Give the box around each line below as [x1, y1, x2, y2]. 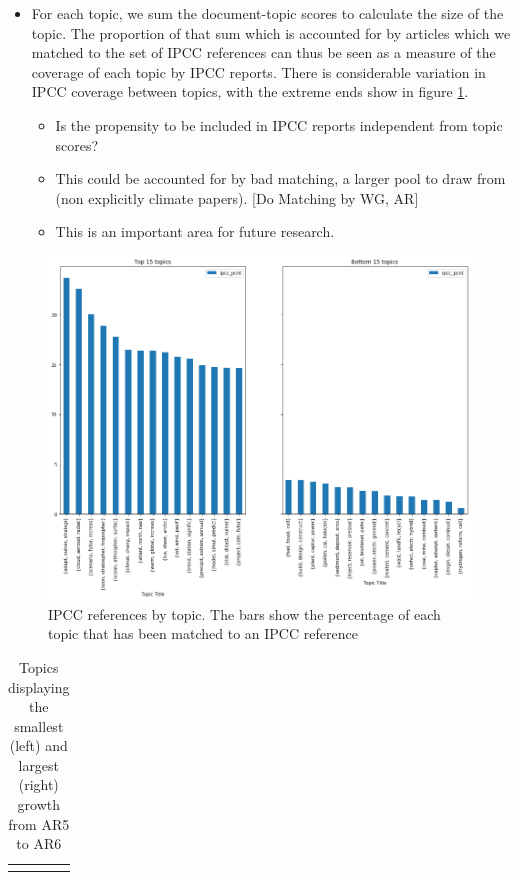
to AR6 [16, 833, 62, 854]
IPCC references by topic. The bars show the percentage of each [48, 603, 441, 624]
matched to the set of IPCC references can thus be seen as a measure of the [31, 42, 496, 63]
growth [17, 794, 60, 815]
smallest [14, 715, 64, 736]
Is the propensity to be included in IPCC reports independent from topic [55, 114, 503, 135]
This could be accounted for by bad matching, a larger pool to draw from [55, 168, 506, 189]
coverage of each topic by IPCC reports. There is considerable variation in [31, 61, 486, 82]
